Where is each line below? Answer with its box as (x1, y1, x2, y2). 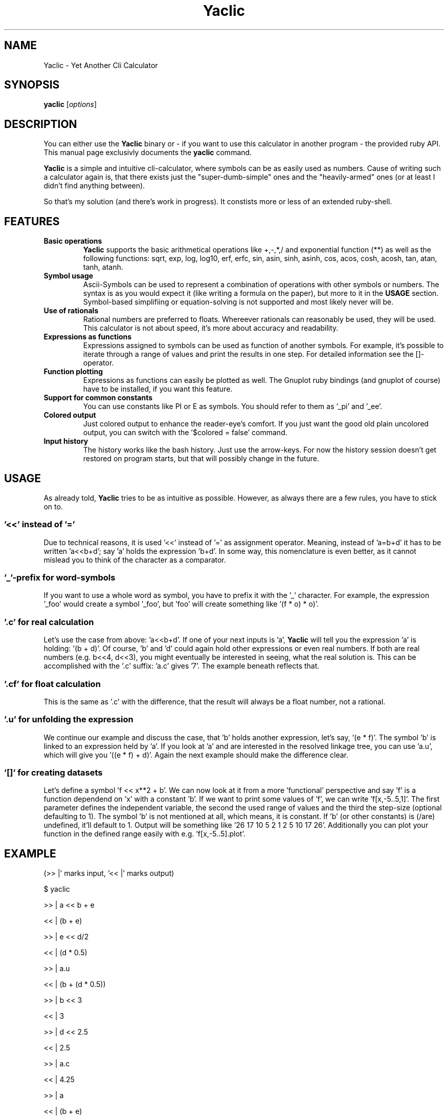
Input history (43, 437, 88, 446)
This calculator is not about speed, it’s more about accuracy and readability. (83, 324, 339, 333)
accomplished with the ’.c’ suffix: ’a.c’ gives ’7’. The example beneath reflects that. (43, 661, 320, 671)
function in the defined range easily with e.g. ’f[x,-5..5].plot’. (43, 829, 245, 839)
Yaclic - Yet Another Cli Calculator (43, 60, 158, 70)
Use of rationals (43, 306, 99, 315)
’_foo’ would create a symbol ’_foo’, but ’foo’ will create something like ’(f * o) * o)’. (43, 599, 319, 609)
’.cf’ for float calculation (4, 678, 101, 689)
